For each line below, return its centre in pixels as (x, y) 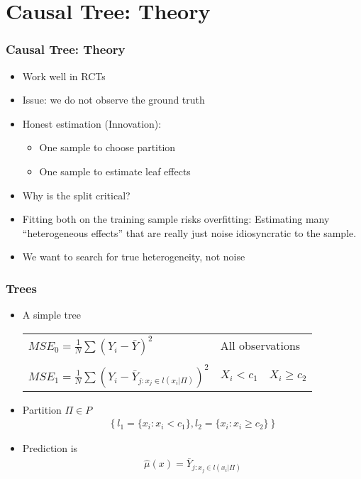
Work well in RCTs (64, 76)
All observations (260, 346)
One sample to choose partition (107, 147)
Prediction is (50, 448)
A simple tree (51, 315)
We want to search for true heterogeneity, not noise (134, 257)
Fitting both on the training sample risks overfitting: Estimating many (176, 219)
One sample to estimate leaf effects (115, 171)
